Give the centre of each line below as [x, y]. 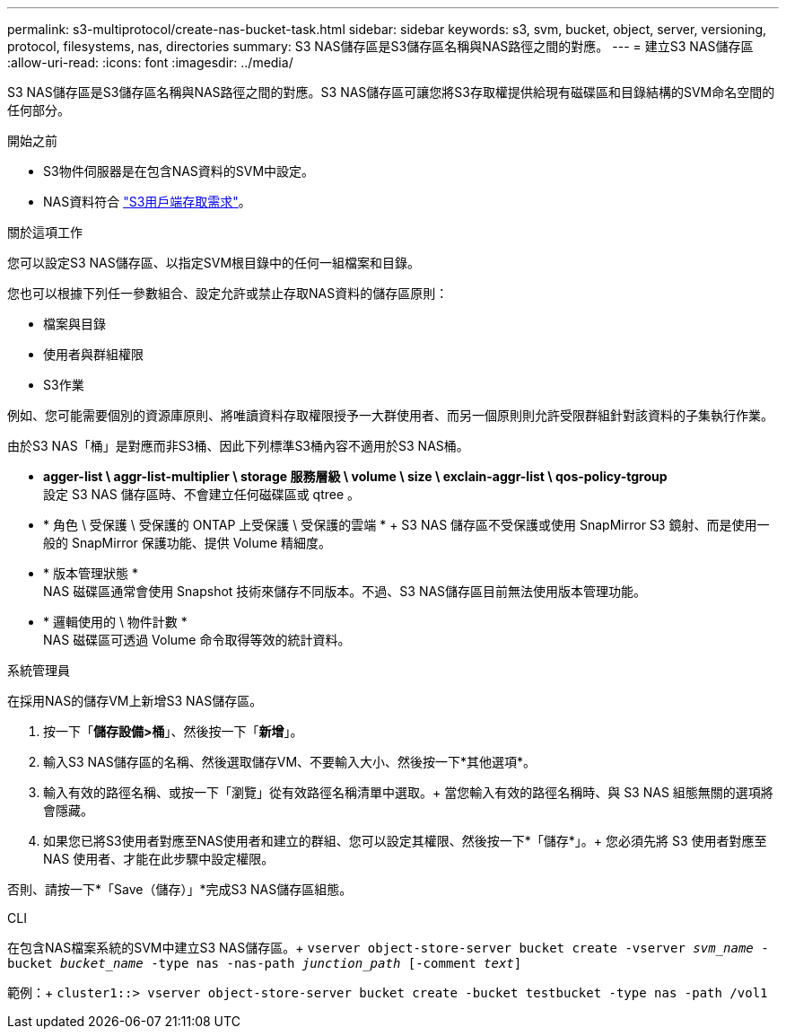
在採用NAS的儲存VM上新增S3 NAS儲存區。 [135, 701]
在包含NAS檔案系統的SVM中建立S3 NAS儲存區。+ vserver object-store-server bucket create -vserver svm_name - [388, 948]
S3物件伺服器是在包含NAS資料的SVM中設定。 [179, 171]
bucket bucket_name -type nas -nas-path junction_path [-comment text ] [265, 963]
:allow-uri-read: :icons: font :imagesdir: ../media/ [150, 62]
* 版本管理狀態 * [91, 573]
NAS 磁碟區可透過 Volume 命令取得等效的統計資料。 [197, 640]
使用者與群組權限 [93, 354]
